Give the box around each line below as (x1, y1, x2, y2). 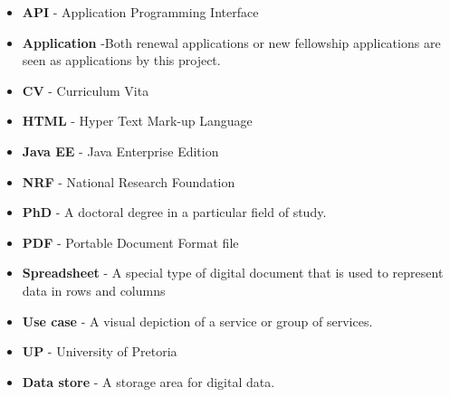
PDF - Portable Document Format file (22, 232, 239, 251)
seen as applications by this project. (22, 51, 221, 70)
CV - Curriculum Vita (22, 80, 149, 99)
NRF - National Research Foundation (22, 172, 235, 191)
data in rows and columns (22, 280, 166, 299)
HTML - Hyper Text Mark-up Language (22, 111, 253, 130)
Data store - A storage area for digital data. (22, 372, 275, 391)
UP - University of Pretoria (22, 342, 177, 361)
